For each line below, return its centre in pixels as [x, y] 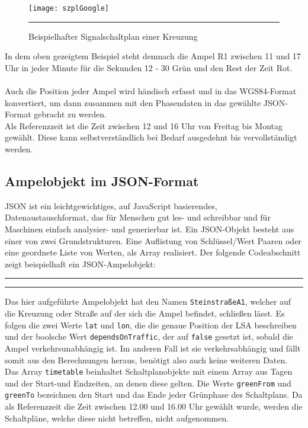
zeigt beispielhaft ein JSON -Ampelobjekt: [80, 263]
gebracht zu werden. [70, 114]
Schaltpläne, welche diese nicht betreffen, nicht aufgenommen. [117, 418]
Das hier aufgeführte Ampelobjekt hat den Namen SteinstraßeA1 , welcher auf [148, 301]
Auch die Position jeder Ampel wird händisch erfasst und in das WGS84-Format [151, 91]
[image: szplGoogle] [69, 8]
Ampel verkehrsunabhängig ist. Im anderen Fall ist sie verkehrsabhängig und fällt [153, 348]
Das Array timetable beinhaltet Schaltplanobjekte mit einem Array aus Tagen [149, 371]
